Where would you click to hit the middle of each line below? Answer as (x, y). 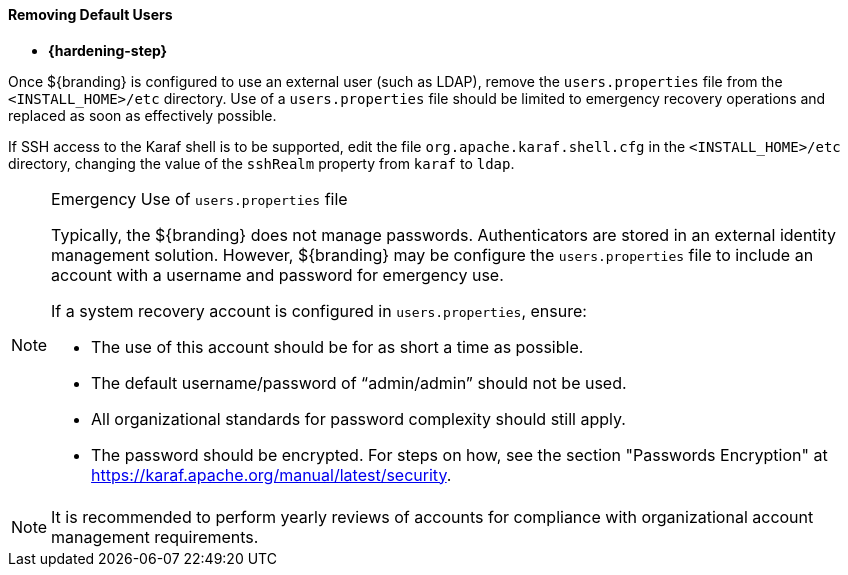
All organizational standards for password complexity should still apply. (358, 418)
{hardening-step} (108, 50)
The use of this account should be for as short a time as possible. (337, 346)
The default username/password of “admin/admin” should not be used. (359, 382)
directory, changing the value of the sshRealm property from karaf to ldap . (261, 163)
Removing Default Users (90, 14)
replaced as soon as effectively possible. (142, 115)
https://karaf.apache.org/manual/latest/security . (271, 474)
